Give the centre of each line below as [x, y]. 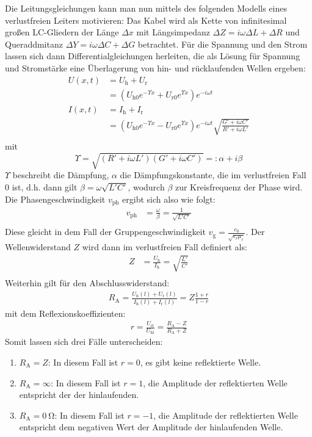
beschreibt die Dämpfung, [61, 175]
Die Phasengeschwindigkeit [55, 199]
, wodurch [146, 187]
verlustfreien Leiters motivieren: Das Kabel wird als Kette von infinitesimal [146, 20]
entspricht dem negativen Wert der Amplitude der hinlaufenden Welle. [151, 427]
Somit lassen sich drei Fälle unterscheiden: [84, 341]
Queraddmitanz [34, 44]
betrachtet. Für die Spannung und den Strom [223, 44]
